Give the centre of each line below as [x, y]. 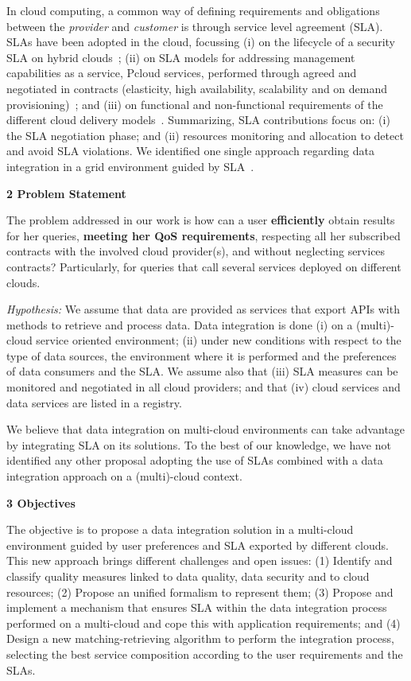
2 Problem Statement [66, 193]
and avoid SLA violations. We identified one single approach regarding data [190, 151]
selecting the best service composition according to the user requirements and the [205, 654]
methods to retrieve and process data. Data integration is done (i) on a [180, 324]
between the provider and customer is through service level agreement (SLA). [195, 26]
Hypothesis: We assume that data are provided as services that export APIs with [203, 309]
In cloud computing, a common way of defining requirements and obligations [193, 10]
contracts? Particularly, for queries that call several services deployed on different [204, 266]
